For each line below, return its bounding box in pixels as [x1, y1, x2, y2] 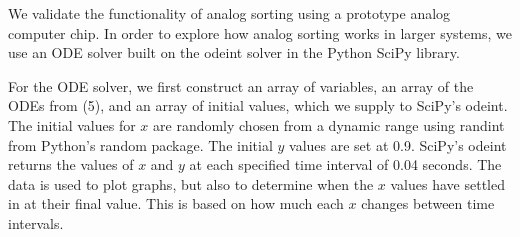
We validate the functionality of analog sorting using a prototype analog [8, 3, 451, 23]
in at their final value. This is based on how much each [8, 193, 344, 214]
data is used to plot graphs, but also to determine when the [8, 173, 374, 194]
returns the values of [8, 154, 134, 175]
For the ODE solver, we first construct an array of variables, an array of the [8, 75, 474, 96]
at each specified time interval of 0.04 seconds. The [189, 154, 502, 175]
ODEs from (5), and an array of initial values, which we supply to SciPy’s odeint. [8, 95, 508, 116]
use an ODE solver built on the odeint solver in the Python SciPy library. [8, 42, 460, 63]
